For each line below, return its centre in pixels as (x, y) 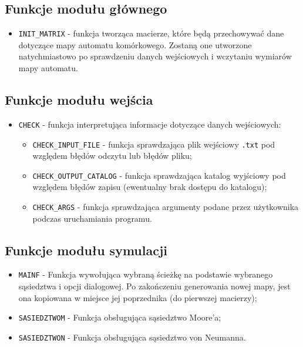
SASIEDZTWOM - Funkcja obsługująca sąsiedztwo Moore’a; (120, 317)
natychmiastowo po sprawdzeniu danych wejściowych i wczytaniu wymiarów (155, 56)
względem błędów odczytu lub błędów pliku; (112, 156)
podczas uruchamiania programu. (92, 218)
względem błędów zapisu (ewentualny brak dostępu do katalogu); (150, 187)
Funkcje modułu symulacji (86, 250)
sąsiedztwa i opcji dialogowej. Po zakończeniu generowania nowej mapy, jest (154, 286)
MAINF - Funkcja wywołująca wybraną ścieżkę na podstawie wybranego (146, 274)
